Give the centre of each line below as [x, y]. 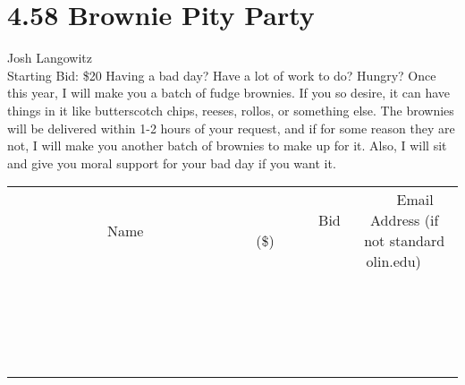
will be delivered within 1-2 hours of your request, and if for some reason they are [231, 128]
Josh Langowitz [50, 58]
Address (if [405, 220]
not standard [405, 241]
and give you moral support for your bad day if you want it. [172, 163]
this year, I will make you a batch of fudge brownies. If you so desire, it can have [229, 93]
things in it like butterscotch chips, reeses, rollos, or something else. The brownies [231, 110]
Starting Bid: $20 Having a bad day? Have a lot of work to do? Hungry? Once [222, 75]
